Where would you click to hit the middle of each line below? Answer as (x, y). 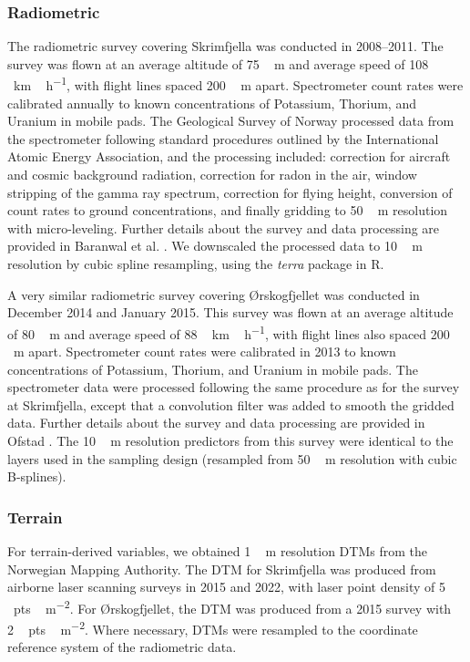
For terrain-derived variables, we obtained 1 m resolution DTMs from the (217, 551)
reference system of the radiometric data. (122, 647)
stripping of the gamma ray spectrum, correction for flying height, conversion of (230, 192)
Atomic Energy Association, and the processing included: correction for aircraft (229, 156)
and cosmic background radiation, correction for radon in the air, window (212, 175)
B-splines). (37, 476)
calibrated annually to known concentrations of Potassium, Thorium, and (212, 103)
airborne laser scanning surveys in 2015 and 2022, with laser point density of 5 (226, 587)
